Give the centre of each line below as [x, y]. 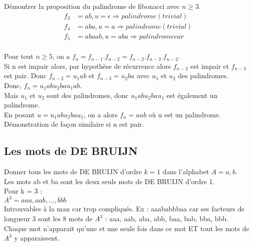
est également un [192, 95]
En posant [19, 114]
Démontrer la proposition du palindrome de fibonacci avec [92, 6]
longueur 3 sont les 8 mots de [48, 218]
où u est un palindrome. [185, 114]
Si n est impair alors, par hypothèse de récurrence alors [88, 66]
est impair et [210, 66]
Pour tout [19, 56]
